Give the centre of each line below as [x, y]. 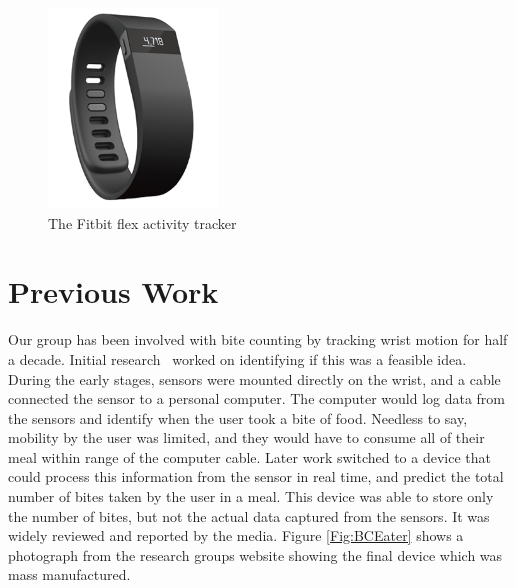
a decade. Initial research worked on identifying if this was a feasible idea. [237, 358]
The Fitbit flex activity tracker [142, 222]
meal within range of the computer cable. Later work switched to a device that [249, 456]
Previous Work [113, 291]
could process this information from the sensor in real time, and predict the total [256, 476]
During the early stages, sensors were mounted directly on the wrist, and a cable [254, 378]
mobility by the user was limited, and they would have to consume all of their [246, 437]
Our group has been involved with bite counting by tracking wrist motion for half [258, 339]
